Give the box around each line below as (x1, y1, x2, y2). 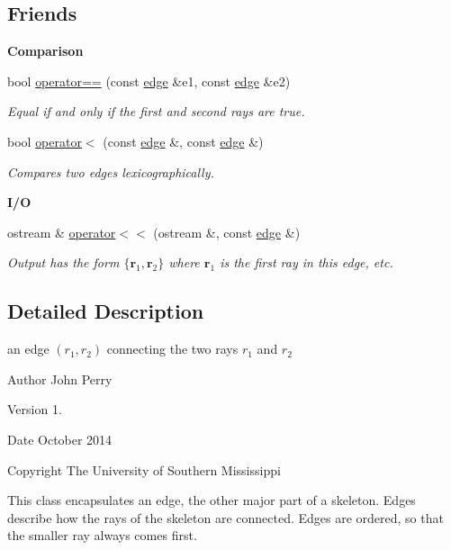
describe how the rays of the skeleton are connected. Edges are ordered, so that (7, 508, 444, 527)
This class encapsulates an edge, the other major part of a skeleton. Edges (7, 491, 416, 509)
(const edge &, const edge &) (103, 131, 264, 150)
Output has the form (7, 253, 120, 272)
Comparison (7, 41, 84, 60)
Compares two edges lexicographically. (7, 162, 214, 181)
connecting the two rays (106, 339, 239, 358)
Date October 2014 (7, 429, 113, 448)
